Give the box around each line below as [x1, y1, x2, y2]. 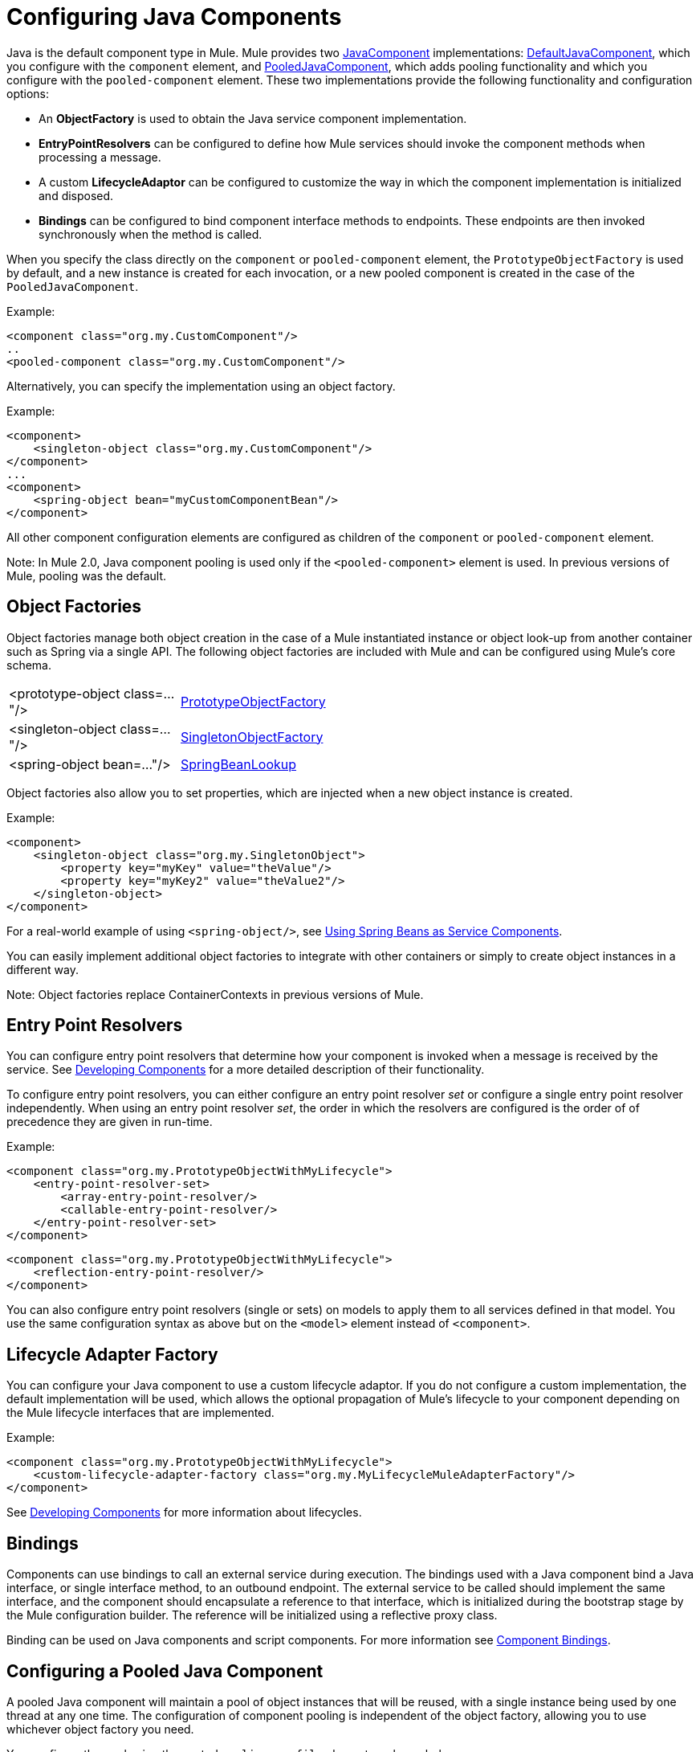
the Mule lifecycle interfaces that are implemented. [6, 1406, 275, 1420]
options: [6, 86, 50, 100]
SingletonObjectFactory [181, 728, 324, 745]
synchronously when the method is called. [39, 227, 262, 241]
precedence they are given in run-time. [6, 1115, 213, 1129]
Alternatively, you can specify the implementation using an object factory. [6, 379, 396, 393]
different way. [6, 962, 79, 976]
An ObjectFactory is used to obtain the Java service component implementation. [39, 111, 467, 125]
